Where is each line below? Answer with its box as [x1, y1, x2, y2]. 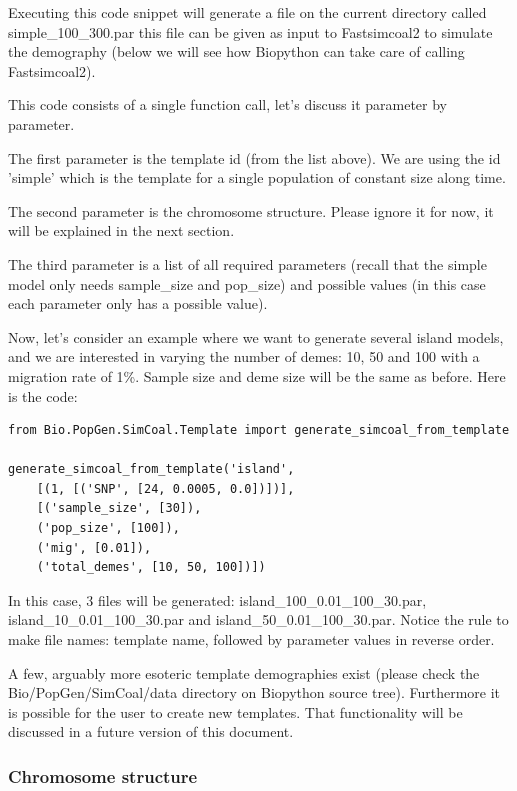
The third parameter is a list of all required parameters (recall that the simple [8, 253, 487, 274]
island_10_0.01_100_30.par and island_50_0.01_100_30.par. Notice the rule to [8, 609, 509, 630]
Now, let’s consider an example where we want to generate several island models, [8, 326, 504, 347]
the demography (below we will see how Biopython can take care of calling [8, 41, 465, 62]
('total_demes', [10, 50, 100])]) [36, 560, 266, 575]
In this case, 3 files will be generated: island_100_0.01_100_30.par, [8, 589, 427, 610]
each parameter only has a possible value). [8, 293, 268, 314]
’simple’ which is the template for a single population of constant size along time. [8, 167, 506, 188]
